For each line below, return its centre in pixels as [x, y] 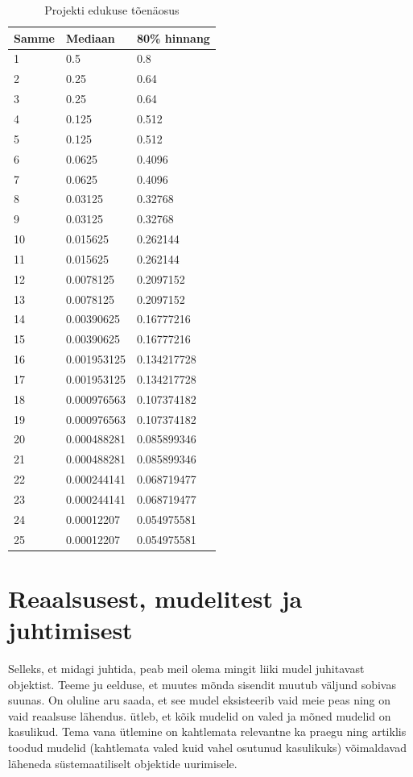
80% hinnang [173, 37]
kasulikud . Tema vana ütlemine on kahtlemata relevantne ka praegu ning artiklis [207, 731]
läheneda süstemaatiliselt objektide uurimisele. [123, 763]
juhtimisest [70, 630]
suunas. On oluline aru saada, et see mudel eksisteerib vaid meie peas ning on [200, 700]
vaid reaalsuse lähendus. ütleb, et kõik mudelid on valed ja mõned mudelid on [200, 715]
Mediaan [90, 37]
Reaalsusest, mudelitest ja [155, 598]
